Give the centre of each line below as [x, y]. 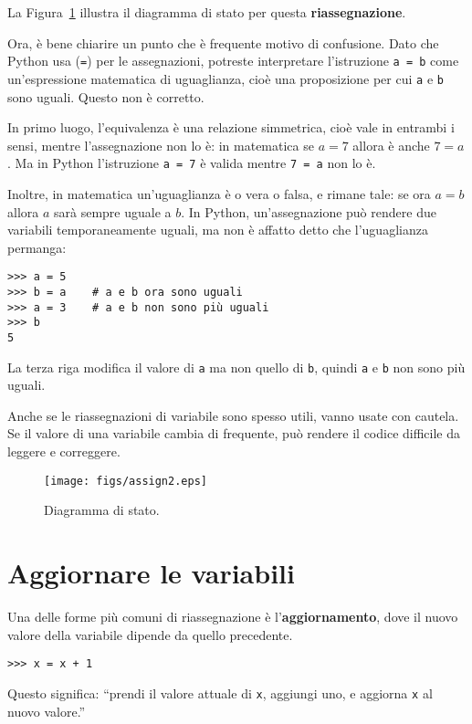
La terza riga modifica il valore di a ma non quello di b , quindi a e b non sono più [236, 367]
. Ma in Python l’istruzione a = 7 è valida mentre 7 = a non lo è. [192, 163]
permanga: [37, 247]
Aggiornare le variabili [151, 573]
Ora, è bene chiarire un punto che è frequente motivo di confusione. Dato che [223, 42]
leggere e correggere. [64, 451]
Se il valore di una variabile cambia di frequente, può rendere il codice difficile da [234, 433]
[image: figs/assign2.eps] [126, 481]
